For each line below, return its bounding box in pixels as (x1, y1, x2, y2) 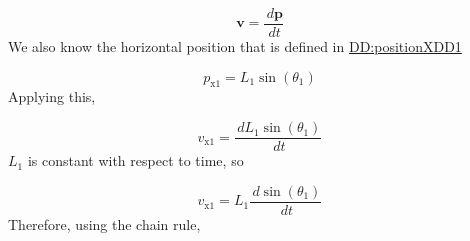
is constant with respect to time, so (27, 150, 244, 171)
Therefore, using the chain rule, (8, 213, 201, 234)
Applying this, (8, 86, 96, 107)
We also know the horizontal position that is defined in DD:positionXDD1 (8, 36, 462, 57)
